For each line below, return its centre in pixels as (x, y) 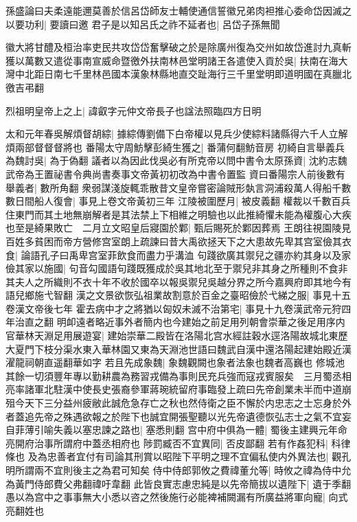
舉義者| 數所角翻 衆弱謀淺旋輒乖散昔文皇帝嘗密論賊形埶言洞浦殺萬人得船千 (174, 187)
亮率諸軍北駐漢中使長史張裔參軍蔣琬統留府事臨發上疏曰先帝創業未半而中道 (174, 389)
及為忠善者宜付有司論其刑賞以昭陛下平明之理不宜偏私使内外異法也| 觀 (185, 456)
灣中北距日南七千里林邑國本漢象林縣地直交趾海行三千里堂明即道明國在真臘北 (178, 74)
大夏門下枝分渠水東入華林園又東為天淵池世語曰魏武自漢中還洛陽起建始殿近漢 (178, 349)
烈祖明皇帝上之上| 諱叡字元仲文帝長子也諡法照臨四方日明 (134, 110)
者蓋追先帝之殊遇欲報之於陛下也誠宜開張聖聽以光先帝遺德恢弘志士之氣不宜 (174, 416)
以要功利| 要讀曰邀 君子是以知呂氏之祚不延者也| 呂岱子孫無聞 (143, 24)
